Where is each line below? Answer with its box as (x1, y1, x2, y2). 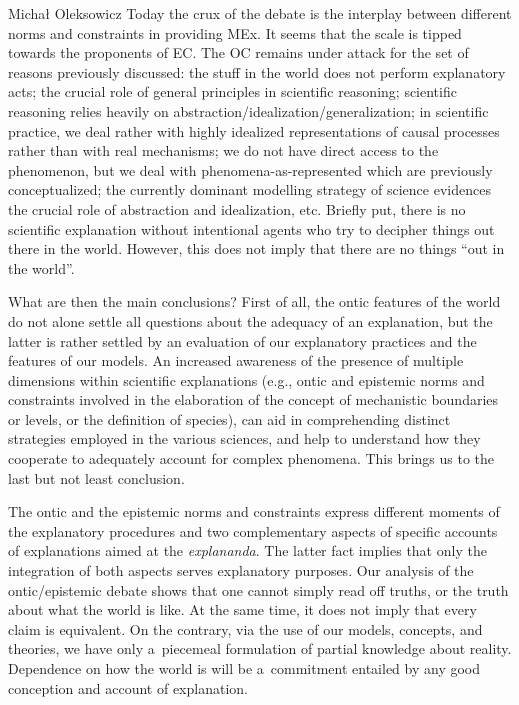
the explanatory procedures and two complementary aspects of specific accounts (8, 520, 498, 541)
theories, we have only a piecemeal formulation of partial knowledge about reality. (8, 638, 512, 659)
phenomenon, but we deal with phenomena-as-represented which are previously (8, 159, 493, 180)
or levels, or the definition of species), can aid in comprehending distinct (8, 408, 451, 429)
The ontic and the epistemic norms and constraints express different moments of (8, 501, 500, 522)
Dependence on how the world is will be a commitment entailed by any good (8, 658, 481, 678)
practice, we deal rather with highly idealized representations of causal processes (8, 120, 500, 141)
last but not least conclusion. (8, 467, 185, 488)
